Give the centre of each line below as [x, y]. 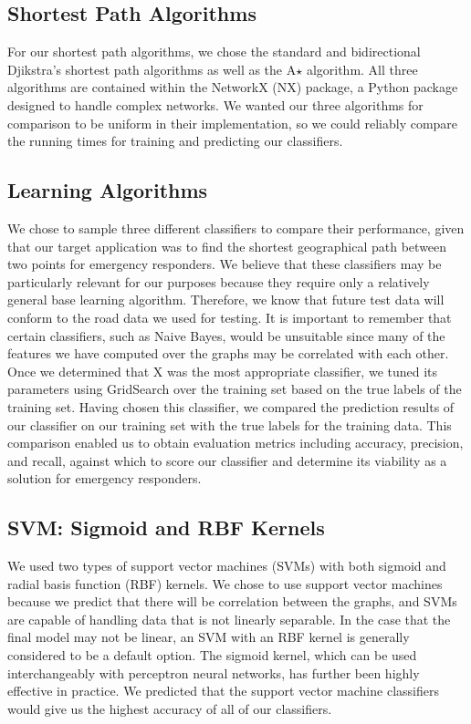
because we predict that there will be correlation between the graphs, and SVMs [232, 601]
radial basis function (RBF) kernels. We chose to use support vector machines [225, 583]
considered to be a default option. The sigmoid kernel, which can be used [212, 655]
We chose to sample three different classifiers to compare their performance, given [236, 228]
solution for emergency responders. [105, 478]
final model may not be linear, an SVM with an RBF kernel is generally [209, 637]
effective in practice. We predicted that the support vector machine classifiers [223, 691]
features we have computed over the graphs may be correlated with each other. [228, 353]
